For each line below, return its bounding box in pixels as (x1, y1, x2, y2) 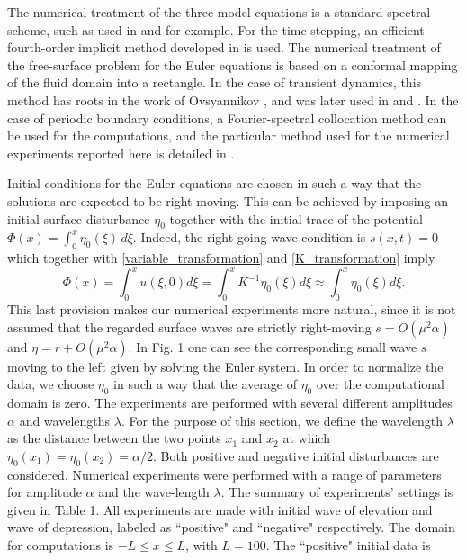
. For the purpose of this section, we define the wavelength (121, 411, 443, 429)
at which (282, 429, 330, 447)
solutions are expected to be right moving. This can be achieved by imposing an (7, 191, 448, 210)
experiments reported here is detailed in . (7, 143, 235, 162)
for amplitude (7, 483, 82, 501)
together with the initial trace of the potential (169, 209, 423, 228)
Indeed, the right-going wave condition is (140, 228, 366, 247)
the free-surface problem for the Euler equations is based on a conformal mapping (7, 55, 458, 74)
